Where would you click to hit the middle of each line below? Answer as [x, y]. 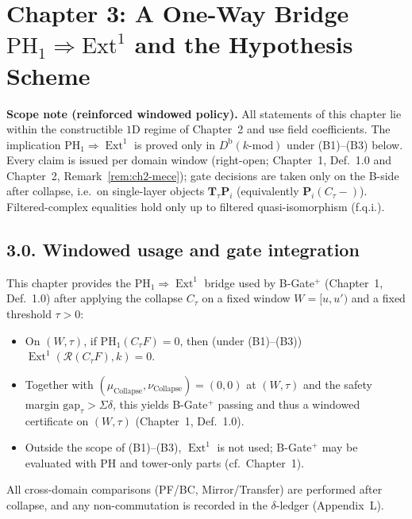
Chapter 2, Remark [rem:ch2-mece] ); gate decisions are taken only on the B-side [203, 175]
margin [42, 404]
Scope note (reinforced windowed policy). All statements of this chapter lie [204, 113]
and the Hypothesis [244, 44]
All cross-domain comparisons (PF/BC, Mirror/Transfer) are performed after [194, 489]
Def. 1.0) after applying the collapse [94, 298]
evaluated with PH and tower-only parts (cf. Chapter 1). [164, 462]
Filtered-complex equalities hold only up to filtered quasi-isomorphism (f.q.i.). [196, 207]
